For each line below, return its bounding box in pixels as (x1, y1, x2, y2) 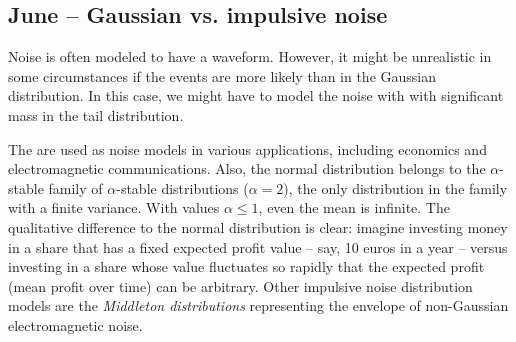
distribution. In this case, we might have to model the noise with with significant (8, 85, 504, 106)
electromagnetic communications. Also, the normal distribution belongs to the (8, 158, 486, 179)
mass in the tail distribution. (8, 104, 184, 125)
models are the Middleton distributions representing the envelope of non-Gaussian (8, 295, 509, 316)
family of (48, 177, 103, 198)
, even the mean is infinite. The (258, 197, 450, 218)
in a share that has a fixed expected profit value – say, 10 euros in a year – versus (8, 236, 508, 257)
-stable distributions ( (116, 177, 249, 198)
